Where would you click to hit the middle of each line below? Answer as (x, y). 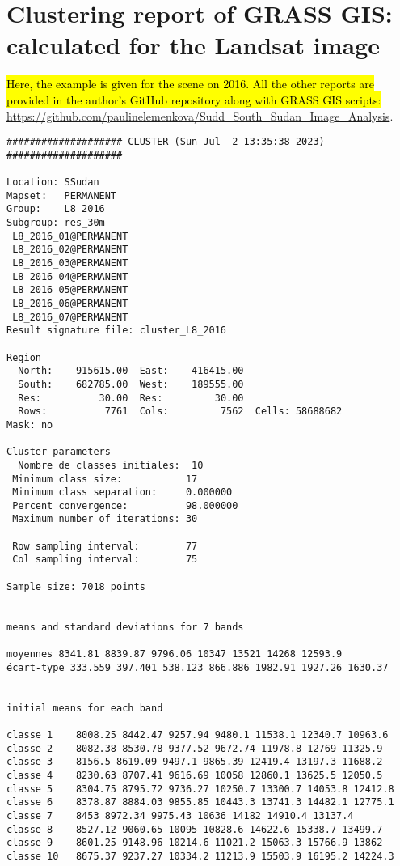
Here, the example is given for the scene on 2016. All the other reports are (191, 84)
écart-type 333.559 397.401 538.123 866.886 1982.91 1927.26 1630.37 (198, 667)
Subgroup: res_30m (56, 223)
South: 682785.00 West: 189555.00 (131, 384)
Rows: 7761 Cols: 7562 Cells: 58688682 (180, 412)
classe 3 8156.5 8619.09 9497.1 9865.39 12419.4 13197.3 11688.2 (195, 762)
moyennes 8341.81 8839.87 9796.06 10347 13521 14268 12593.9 (175, 654)
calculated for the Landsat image (194, 45)
